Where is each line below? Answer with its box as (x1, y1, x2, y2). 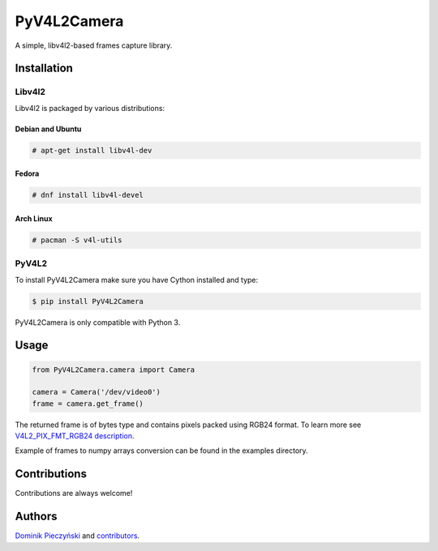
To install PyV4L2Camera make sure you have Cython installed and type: (15, 275, 259, 284)
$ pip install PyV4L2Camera (32, 297, 144, 305)
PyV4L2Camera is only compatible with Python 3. (15, 317, 181, 327)
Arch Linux (15, 213, 53, 223)
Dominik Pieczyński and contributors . (15, 531, 140, 540)
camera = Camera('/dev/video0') (32, 387, 161, 397)
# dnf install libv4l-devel (32, 190, 144, 200)
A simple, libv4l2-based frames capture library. (15, 41, 173, 50)
